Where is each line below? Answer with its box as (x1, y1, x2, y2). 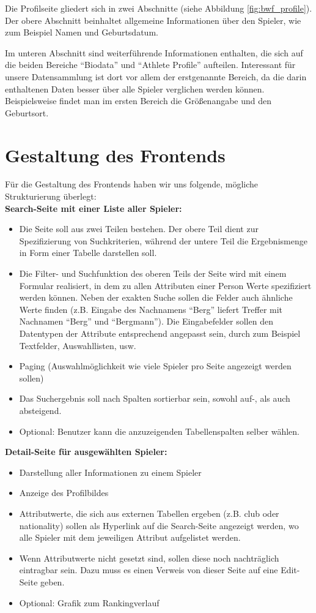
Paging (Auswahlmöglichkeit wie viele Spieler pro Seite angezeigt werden (19, 359, 292, 372)
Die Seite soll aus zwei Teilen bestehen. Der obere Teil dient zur (19, 222, 259, 235)
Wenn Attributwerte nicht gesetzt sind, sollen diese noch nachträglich (19, 551, 279, 564)
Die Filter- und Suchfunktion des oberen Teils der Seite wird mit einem (19, 267, 287, 280)
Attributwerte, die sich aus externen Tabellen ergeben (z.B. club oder (19, 506, 279, 519)
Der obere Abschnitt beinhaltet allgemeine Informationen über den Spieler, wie (5, 13, 301, 26)
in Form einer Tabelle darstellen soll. (19, 246, 157, 259)
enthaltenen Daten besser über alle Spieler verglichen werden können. (5, 82, 265, 95)
